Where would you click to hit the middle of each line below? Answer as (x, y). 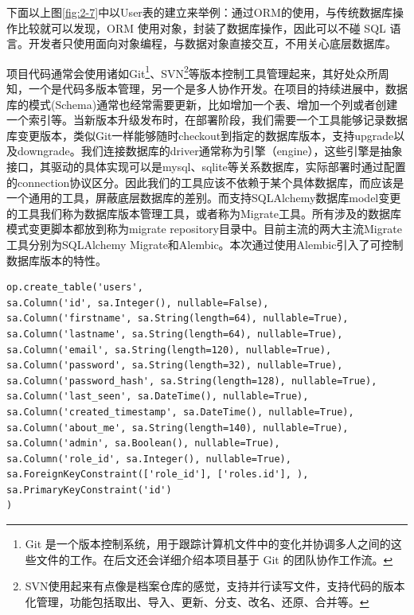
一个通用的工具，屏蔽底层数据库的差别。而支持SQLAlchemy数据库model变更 (204, 198)
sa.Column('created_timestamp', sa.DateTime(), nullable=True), (180, 412)
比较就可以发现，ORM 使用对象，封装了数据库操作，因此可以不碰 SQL (201, 27)
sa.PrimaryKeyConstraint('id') (89, 490)
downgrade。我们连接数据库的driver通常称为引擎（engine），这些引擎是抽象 (210, 151)
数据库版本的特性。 (57, 260)
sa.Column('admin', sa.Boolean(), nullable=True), (143, 444)
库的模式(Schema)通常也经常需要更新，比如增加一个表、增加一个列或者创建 (202, 104)
